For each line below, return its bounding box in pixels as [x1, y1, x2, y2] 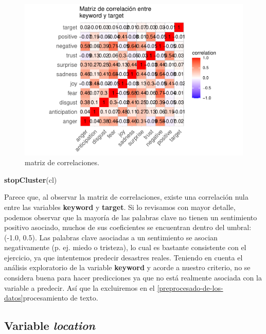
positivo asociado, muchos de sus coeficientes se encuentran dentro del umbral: [4, 222, 252, 233]
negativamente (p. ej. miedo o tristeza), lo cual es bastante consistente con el [4, 242, 246, 253]
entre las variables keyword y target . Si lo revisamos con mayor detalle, [4, 201, 236, 212]
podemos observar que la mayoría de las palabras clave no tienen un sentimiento [4, 212, 257, 222]
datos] [4, 292, 23, 303]
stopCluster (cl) [4, 174, 57, 185]
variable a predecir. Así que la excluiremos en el [4, 282, 155, 293]
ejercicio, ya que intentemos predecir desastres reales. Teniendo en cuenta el [4, 252, 243, 262]
